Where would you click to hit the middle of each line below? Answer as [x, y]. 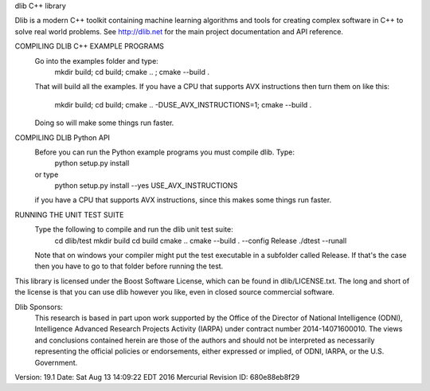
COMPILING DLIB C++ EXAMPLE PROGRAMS [90, 46]
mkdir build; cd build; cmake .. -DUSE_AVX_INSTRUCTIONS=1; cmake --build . [183, 104]
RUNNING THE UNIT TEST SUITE [69, 214]
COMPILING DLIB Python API [63, 137]
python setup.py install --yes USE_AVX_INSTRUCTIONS [146, 186]
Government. [56, 362]
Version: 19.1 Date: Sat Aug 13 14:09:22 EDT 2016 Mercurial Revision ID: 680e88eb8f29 [157, 377]
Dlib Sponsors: [39, 307]
